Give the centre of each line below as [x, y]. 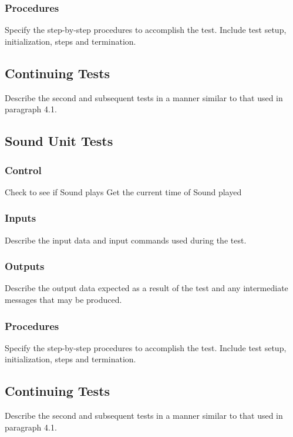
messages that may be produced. [63, 300]
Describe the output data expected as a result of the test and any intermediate [146, 288]
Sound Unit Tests [59, 141]
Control [23, 170]
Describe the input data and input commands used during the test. [126, 240]
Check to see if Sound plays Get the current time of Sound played [123, 191]
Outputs [25, 266]
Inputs [21, 218]
